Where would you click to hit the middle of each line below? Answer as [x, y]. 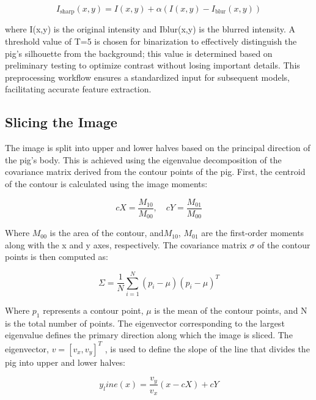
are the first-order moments [253, 233]
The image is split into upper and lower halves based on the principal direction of [158, 148]
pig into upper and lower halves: [65, 362]
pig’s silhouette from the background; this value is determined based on [139, 53]
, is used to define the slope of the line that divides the [207, 348]
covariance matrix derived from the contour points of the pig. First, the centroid [155, 172]
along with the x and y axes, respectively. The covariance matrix [126, 244]
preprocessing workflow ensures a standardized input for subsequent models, [147, 77]
